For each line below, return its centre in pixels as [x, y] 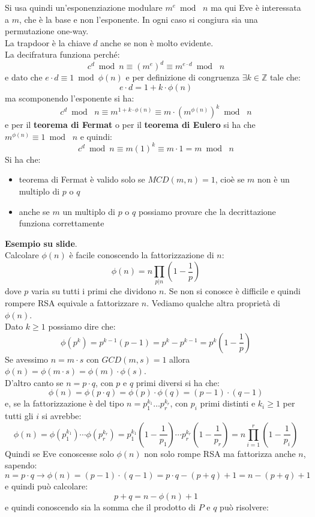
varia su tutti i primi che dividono [94, 291]
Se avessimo [27, 359]
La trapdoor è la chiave [48, 42]
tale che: [285, 77]
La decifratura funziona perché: [62, 54]
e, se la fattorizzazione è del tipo [64, 403]
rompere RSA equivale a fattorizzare [72, 302]
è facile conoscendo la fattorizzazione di [142, 255]
